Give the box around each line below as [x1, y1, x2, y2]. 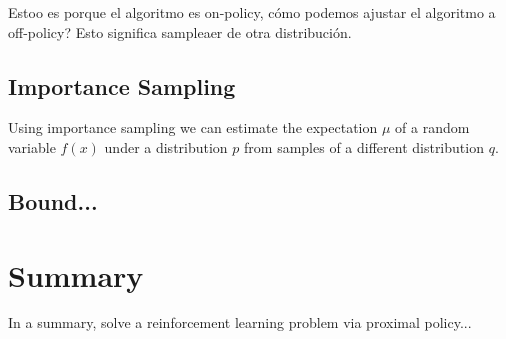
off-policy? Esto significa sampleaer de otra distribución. [8, 21, 352, 42]
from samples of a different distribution [244, 136, 484, 157]
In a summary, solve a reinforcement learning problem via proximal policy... [8, 312, 472, 333]
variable [8, 136, 56, 157]
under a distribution [104, 136, 228, 157]
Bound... [8, 185, 98, 216]
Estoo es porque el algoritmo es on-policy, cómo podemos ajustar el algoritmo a [8, 2, 496, 22]
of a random [395, 117, 470, 138]
